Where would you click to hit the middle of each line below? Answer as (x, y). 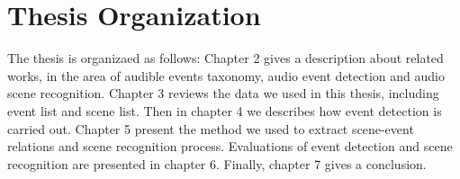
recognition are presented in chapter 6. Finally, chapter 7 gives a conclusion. (217, 163)
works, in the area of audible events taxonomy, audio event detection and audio (226, 75)
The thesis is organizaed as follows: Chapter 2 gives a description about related (225, 58)
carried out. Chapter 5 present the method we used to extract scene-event (211, 128)
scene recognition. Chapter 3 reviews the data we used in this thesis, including (223, 93)
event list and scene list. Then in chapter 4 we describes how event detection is (225, 110)
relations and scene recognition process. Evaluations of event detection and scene (230, 146)
